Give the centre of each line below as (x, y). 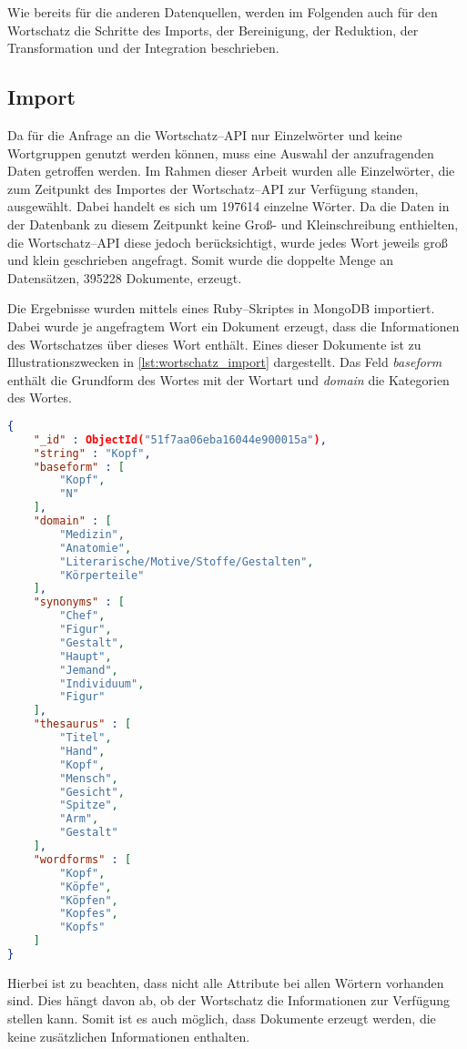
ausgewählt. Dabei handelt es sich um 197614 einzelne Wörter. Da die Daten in (228, 206)
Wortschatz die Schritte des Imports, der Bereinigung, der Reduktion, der (213, 30)
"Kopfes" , (89, 914)
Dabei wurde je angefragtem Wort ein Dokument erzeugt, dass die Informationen (233, 326)
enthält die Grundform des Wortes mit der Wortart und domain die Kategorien (228, 379)
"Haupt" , (86, 656)
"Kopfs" (82, 927)
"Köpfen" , (89, 900)
